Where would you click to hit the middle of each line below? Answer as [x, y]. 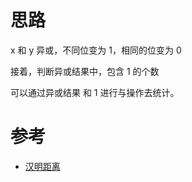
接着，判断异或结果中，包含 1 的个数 [85, 71]
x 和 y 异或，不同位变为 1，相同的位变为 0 [96, 50]
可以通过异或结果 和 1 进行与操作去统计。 [95, 92]
